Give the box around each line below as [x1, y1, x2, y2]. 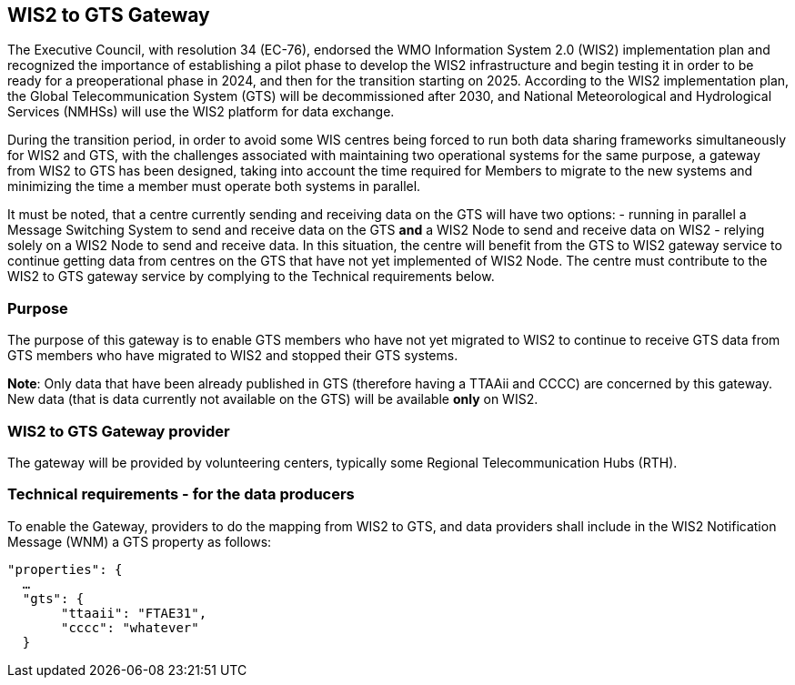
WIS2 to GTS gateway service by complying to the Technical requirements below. [7, 268, 495, 285]
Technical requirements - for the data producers [7, 485, 355, 504]
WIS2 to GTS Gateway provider [7, 421, 230, 440]
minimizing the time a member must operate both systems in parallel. [7, 178, 421, 195]
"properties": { [7, 561, 123, 577]
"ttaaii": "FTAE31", [61, 605, 207, 620]
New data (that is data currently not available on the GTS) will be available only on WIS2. [7, 391, 538, 408]
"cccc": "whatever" [61, 620, 199, 635]
